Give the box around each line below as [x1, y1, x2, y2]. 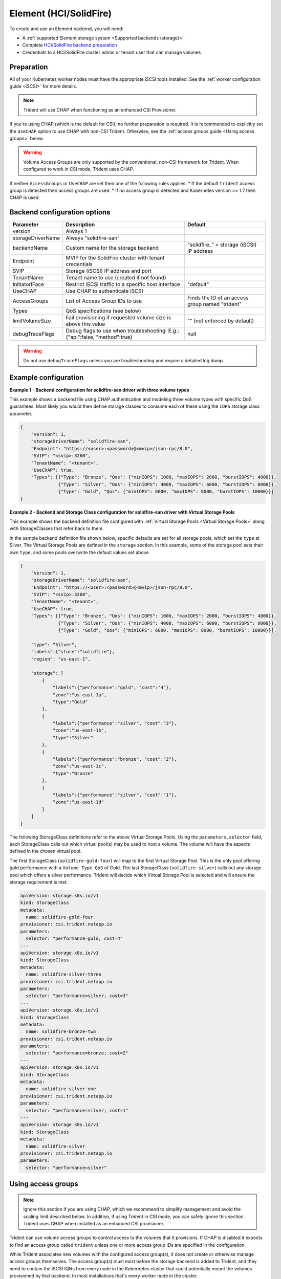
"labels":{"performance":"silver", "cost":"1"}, [52, 792, 177, 798]
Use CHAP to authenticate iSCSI [66, 288, 143, 295]
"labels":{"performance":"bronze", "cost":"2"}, [52, 756, 177, 762]
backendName [12, 245, 48, 252]
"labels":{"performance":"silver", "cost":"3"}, [52, 720, 177, 726]
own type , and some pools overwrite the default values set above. [9, 549, 150, 555]
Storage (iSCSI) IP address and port [66, 268, 152, 275]
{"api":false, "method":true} [66, 334, 133, 341]
